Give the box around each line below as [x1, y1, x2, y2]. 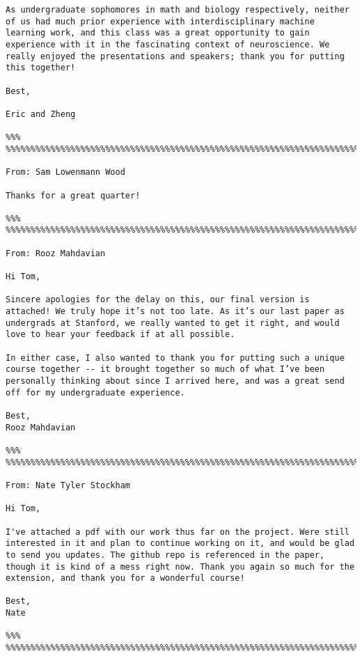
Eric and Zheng [6, 109, 76, 119]
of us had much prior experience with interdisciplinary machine [6, 16, 315, 26]
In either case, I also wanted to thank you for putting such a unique [6, 352, 345, 363]
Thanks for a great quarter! [6, 190, 141, 201]
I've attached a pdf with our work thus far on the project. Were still [6, 526, 349, 537]
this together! [6, 63, 76, 73]
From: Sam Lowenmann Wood [6, 167, 125, 178]
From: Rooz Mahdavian [6, 248, 106, 258]
